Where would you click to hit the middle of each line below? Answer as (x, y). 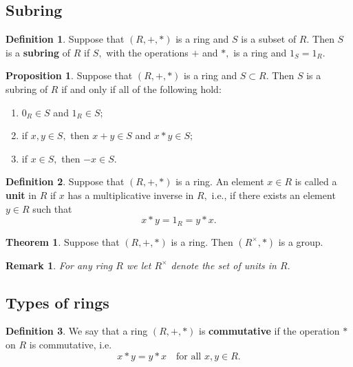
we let (139, 265)
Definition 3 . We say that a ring (77, 331)
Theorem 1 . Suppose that (63, 241)
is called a (316, 181)
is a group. (301, 241)
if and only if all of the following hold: (141, 88)
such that (52, 208)
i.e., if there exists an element (274, 195)
